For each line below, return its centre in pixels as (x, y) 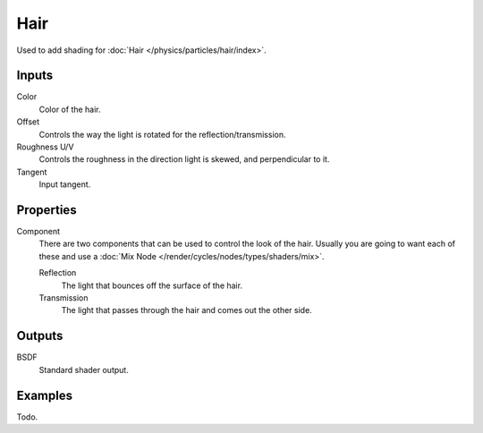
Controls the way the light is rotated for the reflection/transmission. (162, 134)
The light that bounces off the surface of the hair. (152, 285)
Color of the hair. (70, 109)
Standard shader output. (84, 369)
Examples (45, 395)
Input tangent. (65, 184)
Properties (47, 210)
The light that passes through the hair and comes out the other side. (186, 310)
